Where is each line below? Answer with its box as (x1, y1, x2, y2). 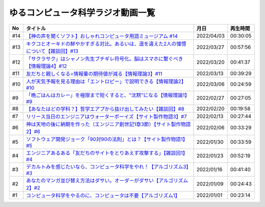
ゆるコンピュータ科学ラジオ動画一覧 (9, 7, 156, 18)
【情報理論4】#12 (26, 63, 67, 69)
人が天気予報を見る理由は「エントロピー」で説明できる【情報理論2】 (26, 78, 186, 85)
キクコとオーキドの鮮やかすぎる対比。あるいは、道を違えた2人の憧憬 (26, 40, 186, 47)
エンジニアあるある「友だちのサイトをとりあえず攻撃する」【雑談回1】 (26, 149, 188, 156)
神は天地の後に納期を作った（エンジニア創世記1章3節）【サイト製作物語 (26, 120, 191, 127)
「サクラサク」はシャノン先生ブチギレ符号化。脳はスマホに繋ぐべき (26, 55, 184, 62)
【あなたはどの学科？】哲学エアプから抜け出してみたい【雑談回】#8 (26, 105, 185, 112)
